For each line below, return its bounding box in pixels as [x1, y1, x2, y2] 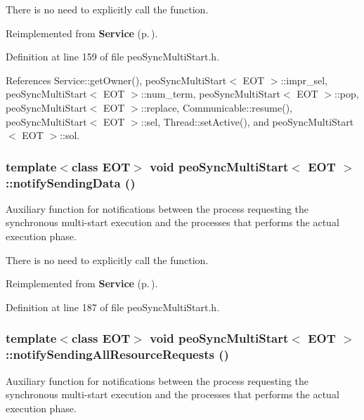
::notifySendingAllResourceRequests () [6, 346, 229, 363]
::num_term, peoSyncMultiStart [141, 86, 280, 101]
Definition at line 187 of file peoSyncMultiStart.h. [6, 299, 220, 314]
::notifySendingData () [6, 173, 136, 191]
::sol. [60, 128, 80, 143]
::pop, [334, 86, 359, 101]
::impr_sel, [280, 72, 328, 87]
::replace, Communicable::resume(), [141, 100, 292, 114]
